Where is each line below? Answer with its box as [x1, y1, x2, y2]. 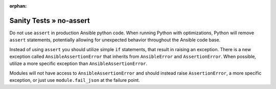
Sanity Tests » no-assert [9, 16, 90, 25]
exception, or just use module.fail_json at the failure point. [9, 77, 140, 83]
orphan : [9, 3, 27, 9]
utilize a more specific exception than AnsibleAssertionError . [9, 60, 148, 66]
